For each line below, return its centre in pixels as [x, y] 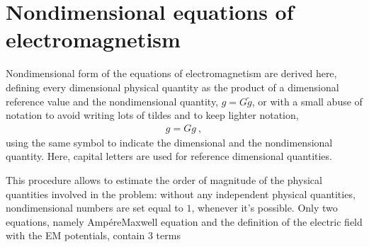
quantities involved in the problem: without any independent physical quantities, [181, 194]
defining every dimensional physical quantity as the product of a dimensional [172, 87]
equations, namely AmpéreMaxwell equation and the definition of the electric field [184, 221]
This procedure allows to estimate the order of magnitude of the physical [164, 179]
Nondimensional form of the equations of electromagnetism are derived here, [171, 73]
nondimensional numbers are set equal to [95, 208]
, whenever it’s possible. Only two [265, 208]
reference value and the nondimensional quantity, [112, 101]
